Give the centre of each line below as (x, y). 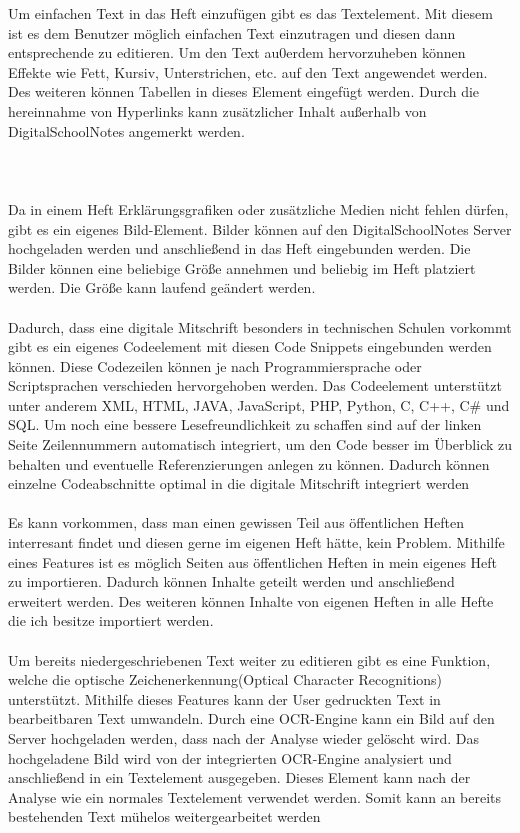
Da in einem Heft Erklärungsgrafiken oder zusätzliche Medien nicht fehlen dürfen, (258, 208)
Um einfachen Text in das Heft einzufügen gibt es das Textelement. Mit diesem (250, 13)
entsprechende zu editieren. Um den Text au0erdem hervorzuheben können (237, 52)
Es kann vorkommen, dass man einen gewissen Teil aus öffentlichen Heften (236, 522)
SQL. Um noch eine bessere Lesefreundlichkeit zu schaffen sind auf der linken (245, 424)
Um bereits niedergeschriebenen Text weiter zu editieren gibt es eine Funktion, (249, 659)
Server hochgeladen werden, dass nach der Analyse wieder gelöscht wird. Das (243, 737)
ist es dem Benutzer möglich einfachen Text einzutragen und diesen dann (232, 32)
